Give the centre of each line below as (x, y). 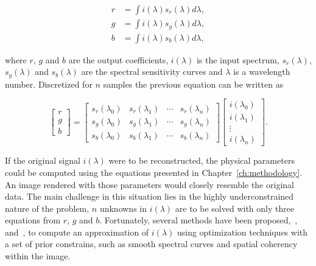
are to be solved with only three (235, 208)
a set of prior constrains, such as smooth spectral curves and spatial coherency (151, 244)
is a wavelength (262, 72)
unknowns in (123, 208)
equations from (33, 220)
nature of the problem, (47, 208)
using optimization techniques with (242, 232)
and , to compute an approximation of (77, 232)
